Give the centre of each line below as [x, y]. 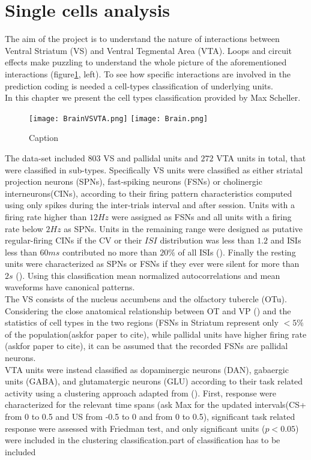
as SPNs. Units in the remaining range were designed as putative [183, 228]
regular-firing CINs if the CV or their [74, 240]
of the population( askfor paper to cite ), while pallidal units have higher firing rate [156, 334]
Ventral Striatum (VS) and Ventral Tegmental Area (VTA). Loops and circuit [149, 50]
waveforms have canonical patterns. [70, 287]
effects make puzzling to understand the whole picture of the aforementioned [146, 62]
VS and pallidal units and [151, 157]
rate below [24, 228]
